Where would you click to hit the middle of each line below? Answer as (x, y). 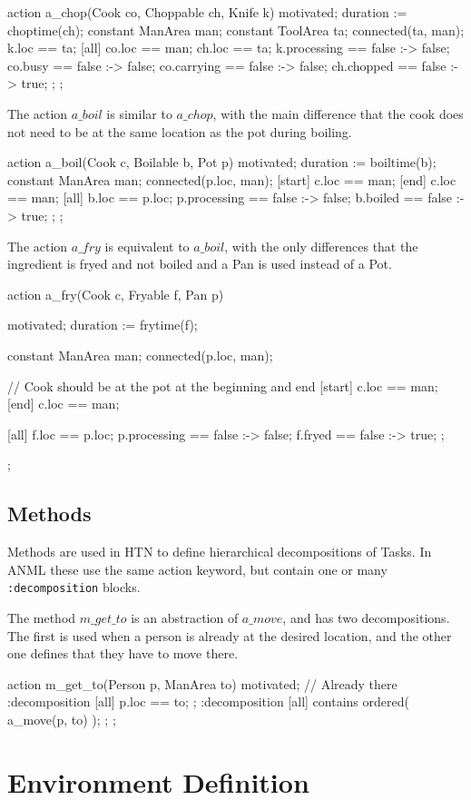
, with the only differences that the (321, 246)
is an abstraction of (185, 617)
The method (42, 617)
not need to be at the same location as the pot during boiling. (180, 131)
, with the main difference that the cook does (338, 113)
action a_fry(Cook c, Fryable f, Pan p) (116, 294)
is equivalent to (147, 246)
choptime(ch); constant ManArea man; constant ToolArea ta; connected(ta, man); (236, 30)
